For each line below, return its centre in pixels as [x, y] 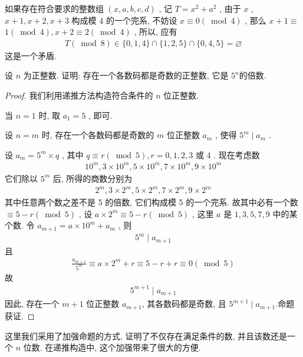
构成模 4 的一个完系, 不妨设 [124, 20]
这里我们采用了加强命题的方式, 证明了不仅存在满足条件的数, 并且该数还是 [146, 335]
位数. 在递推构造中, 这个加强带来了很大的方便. [112, 347]
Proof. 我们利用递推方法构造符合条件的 [79, 95]
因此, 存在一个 [32, 304]
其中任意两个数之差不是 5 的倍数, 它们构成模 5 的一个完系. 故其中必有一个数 [151, 202]
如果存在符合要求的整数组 [54, 8]
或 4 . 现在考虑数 [228, 154]
